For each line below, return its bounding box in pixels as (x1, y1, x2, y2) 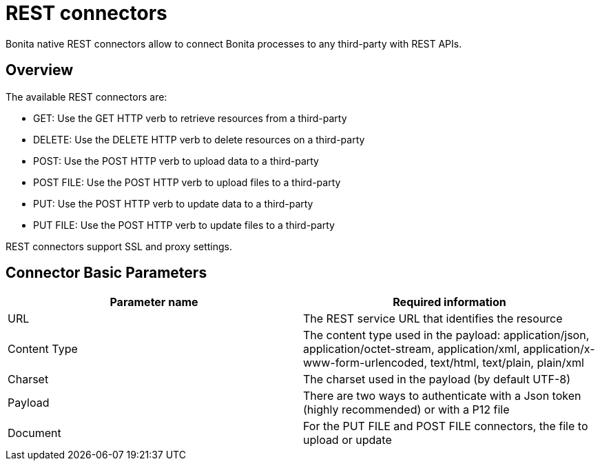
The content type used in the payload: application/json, (303, 328, 590, 343)
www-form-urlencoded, (303, 356, 427, 370)
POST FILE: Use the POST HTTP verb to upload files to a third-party (33, 176, 341, 188)
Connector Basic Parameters (6, 264, 207, 282)
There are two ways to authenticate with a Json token (303, 389, 581, 403)
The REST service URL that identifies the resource (303, 312, 563, 326)
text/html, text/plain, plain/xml (430, 356, 584, 370)
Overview (6, 61, 74, 79)
